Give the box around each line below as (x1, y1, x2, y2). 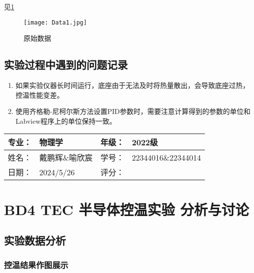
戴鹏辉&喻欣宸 (39, 152, 93, 164)
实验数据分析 (4, 233, 66, 248)
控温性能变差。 (15, 89, 64, 100)
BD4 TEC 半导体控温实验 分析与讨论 (4, 199, 249, 219)
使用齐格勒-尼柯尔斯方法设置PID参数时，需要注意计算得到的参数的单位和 (15, 106, 251, 116)
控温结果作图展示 (4, 258, 68, 271)
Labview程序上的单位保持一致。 (15, 115, 116, 126)
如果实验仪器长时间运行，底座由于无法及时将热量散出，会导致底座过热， (15, 80, 250, 90)
